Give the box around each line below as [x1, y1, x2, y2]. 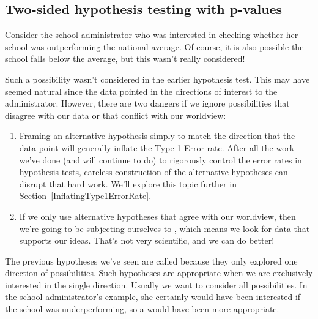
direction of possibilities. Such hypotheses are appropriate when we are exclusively [5, 266, 313, 279]
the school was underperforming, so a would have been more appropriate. [5, 302, 279, 315]
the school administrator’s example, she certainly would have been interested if [5, 290, 301, 303]
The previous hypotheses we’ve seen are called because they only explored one [5, 254, 298, 267]
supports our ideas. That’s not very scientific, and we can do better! [19, 234, 275, 247]
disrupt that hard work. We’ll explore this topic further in [19, 177, 237, 190]
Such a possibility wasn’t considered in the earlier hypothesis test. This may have [5, 72, 310, 85]
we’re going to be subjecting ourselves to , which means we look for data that [19, 222, 310, 235]
